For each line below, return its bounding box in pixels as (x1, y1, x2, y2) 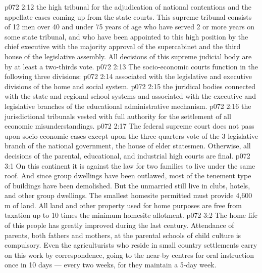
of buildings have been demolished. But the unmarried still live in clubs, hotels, (5, 180, 250, 190)
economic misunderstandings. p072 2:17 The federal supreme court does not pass (5, 121, 254, 131)
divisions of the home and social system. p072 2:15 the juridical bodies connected (5, 81, 256, 91)
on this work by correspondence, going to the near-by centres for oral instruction (5, 249, 254, 260)
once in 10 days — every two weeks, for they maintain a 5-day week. (5, 259, 217, 270)
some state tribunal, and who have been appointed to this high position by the (5, 31, 248, 42)
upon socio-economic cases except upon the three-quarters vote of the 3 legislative (5, 130, 258, 141)
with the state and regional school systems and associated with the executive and (5, 91, 256, 101)
